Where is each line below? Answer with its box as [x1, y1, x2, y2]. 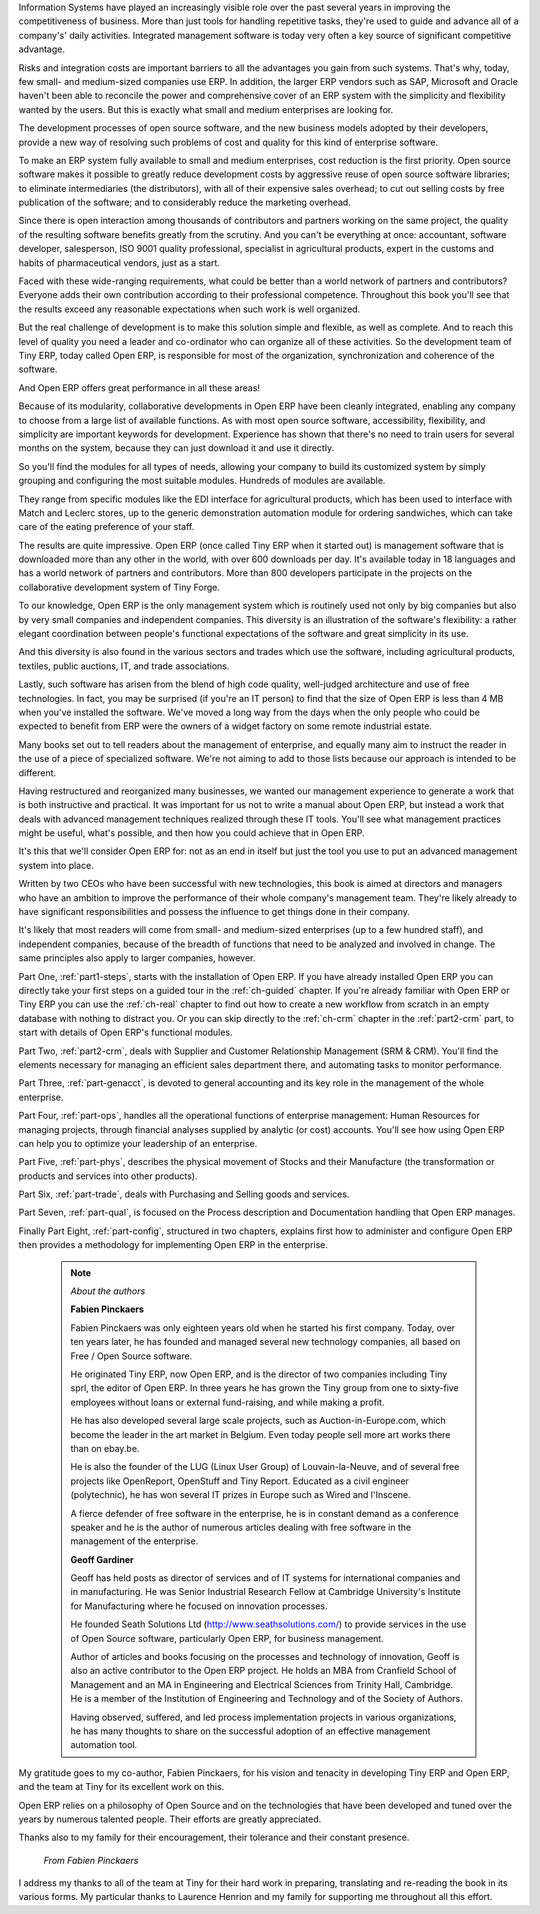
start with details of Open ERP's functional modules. [18, 1026, 233, 1039]
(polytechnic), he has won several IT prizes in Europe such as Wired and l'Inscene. [70, 1489, 411, 1501]
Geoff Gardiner [70, 1553, 134, 1565]
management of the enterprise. [70, 1535, 199, 1547]
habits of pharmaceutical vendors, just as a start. [18, 256, 220, 269]
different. [18, 766, 57, 779]
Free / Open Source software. [70, 1350, 193, 1362]
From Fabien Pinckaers [43, 1854, 139, 1866]
